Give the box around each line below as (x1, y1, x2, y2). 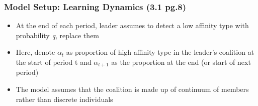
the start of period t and (16, 57, 92, 67)
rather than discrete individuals (16, 93, 113, 104)
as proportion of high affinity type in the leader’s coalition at (66, 47, 254, 57)
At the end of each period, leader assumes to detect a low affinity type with (16, 20, 249, 31)
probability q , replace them (16, 30, 100, 40)
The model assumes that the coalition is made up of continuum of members (16, 84, 249, 94)
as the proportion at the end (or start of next (111, 57, 251, 67)
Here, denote (16, 47, 55, 57)
